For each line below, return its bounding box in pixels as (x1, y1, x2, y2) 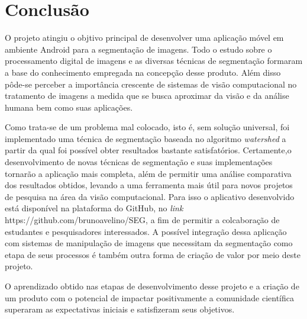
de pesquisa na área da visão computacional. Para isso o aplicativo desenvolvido (5, 190, 295, 202)
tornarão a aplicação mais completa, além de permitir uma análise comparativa (5, 167, 292, 179)
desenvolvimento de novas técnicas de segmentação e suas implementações (5, 156, 273, 168)
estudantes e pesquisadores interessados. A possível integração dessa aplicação (5, 225, 287, 237)
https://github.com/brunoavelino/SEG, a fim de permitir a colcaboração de (5, 214, 280, 226)
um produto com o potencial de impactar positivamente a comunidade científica (5, 291, 294, 304)
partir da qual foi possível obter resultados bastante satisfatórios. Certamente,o (5, 144, 292, 156)
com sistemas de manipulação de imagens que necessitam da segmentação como (5, 237, 293, 249)
